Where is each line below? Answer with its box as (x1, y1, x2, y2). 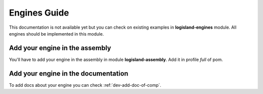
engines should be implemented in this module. (9, 31, 104, 37)
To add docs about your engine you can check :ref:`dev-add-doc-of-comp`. (9, 82, 162, 88)
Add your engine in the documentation (9, 69, 129, 77)
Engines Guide (9, 7, 69, 18)
